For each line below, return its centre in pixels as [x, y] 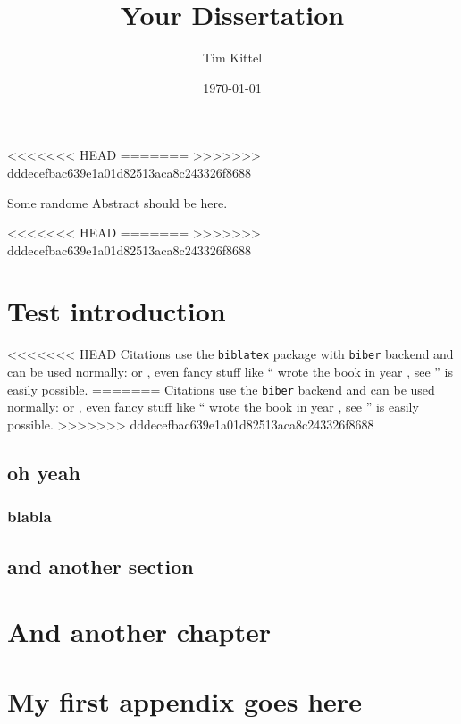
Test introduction [117, 311]
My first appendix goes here [184, 701]
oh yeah [44, 472]
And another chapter [139, 632]
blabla [29, 516]
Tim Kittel [232, 58]
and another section [101, 566]
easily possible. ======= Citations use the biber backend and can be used [221, 389]
